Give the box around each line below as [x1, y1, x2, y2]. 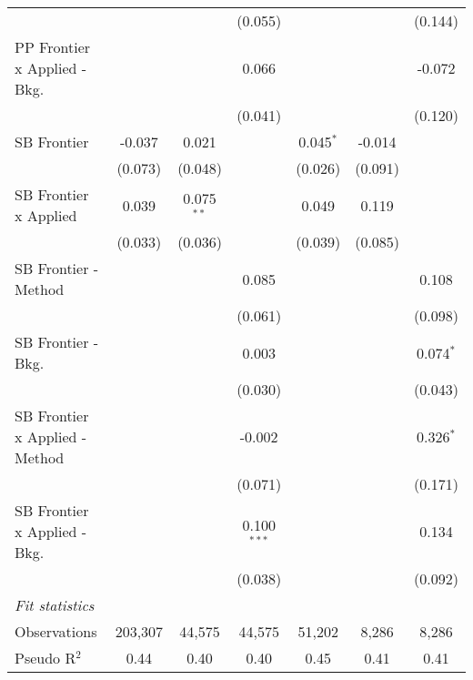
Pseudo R [15, 647, 76, 668]
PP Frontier [15, 36, 91, 57]
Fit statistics [15, 594, 95, 615]
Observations [15, 621, 97, 642]
